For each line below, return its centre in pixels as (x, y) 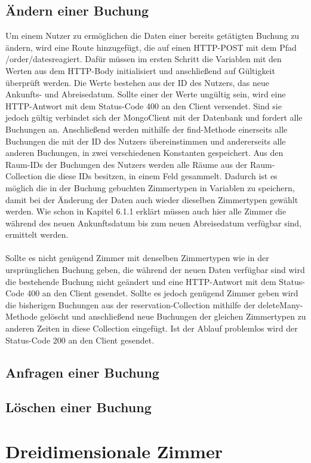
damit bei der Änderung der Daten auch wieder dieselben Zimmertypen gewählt (152, 199)
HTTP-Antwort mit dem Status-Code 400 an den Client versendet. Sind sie (144, 105)
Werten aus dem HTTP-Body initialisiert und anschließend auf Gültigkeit (140, 70)
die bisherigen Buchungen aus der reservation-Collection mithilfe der (130, 304)
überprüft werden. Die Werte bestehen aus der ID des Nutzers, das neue (137, 82)
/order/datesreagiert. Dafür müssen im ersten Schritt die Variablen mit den (144, 59)
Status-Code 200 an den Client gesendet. (80, 340)
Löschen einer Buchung (78, 407)
